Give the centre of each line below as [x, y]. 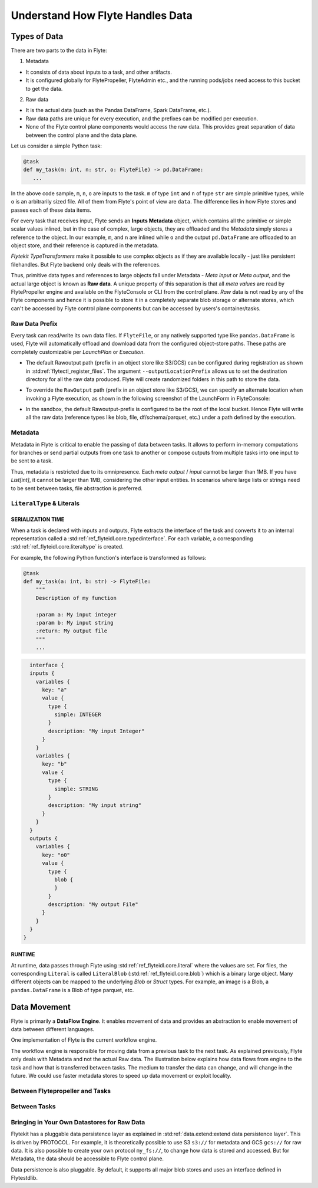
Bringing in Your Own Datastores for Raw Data [78, 1122]
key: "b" [54, 764]
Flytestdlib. [24, 1178]
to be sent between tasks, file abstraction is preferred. [77, 488]
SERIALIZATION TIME [38, 520]
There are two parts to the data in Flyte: [59, 51]
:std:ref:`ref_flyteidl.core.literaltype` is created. [67, 547]
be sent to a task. [32, 461]
